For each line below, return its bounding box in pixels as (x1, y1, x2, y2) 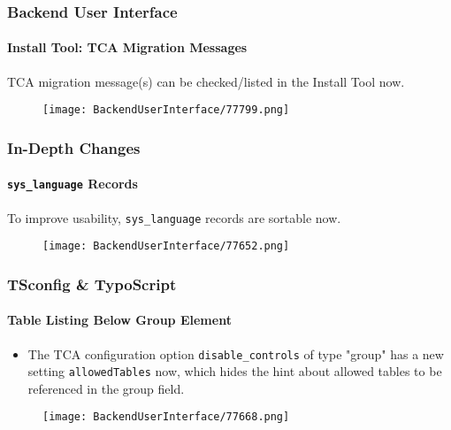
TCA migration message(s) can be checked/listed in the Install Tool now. (7, 72, 405, 90)
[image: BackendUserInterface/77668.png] (42, 411, 290, 424)
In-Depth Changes (7, 136, 141, 158)
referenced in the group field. (27, 379, 185, 397)
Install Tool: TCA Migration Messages (7, 38, 248, 57)
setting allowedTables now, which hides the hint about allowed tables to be (27, 362, 442, 380)
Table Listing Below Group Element (7, 311, 232, 329)
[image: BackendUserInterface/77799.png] (42, 104, 290, 117)
